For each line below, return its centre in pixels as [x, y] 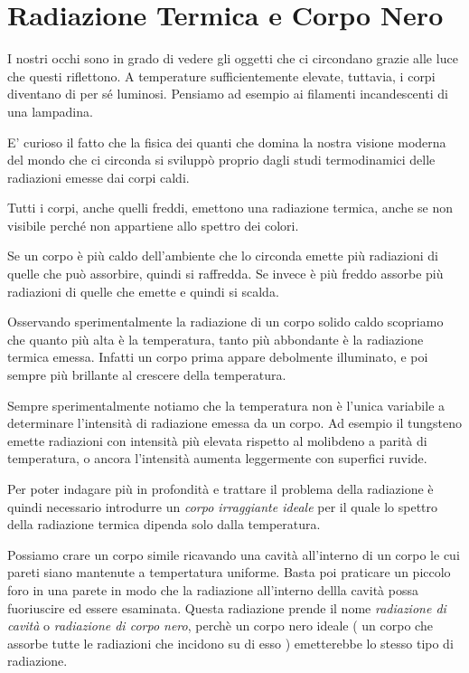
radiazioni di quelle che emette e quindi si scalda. [143, 291]
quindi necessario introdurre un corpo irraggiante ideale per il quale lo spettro [223, 506]
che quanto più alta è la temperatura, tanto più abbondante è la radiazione [216, 339]
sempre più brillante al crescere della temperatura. [147, 375]
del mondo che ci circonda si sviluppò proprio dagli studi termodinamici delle [221, 160]
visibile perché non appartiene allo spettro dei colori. [153, 225]
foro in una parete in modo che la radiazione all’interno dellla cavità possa [213, 589]
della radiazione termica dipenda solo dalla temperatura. [164, 524]
